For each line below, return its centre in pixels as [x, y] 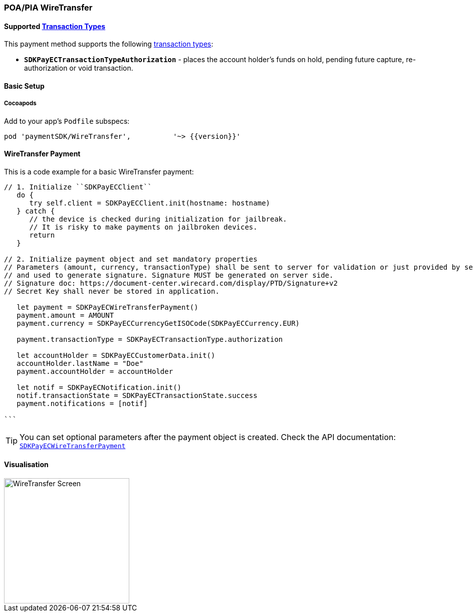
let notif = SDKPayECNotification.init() [99, 387]
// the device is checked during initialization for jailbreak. [158, 219]
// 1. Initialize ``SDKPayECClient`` [78, 187]
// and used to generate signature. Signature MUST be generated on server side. [169, 275]
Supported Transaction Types [55, 26]
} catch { [36, 211]
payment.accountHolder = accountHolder [95, 371]
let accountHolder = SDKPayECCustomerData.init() [116, 355]
